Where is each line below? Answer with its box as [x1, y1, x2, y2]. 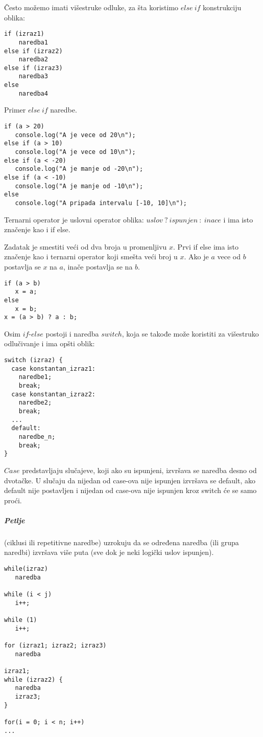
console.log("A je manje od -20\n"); [15, 165, 144, 173]
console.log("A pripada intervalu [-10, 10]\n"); [15, 199, 187, 207]
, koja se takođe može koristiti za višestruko [122, 328, 259, 339]
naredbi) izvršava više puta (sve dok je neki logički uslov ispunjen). [4, 547, 214, 557]
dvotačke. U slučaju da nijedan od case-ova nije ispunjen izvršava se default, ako [4, 475, 255, 485]
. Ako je [184, 251, 209, 262]
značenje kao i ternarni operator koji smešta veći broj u [4, 251, 178, 262]
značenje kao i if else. [4, 224, 70, 235]
